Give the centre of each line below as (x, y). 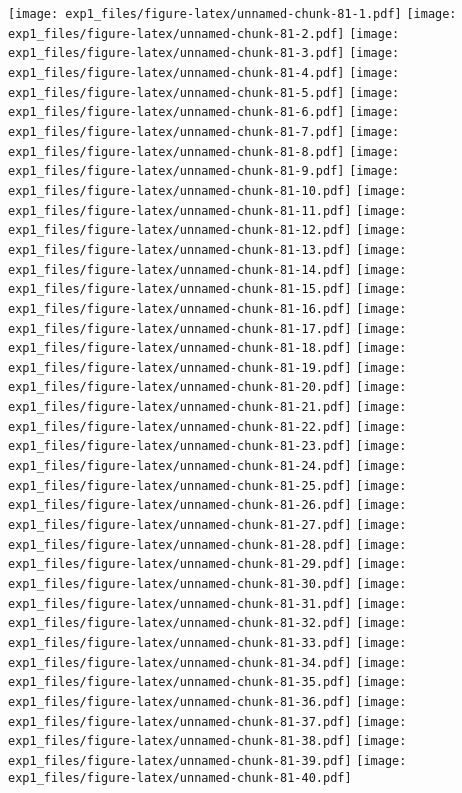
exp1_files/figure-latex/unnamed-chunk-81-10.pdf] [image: (207, 190)
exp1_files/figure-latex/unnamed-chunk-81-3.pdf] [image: (204, 53)
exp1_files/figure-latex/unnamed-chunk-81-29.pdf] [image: (207, 564)
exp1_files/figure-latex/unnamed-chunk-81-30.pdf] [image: (207, 584)
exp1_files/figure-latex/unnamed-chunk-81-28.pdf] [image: (207, 544)
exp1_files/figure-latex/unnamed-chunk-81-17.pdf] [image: (207, 328)
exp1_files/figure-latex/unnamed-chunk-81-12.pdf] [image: (207, 230)
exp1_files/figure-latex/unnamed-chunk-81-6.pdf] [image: (204, 112)
